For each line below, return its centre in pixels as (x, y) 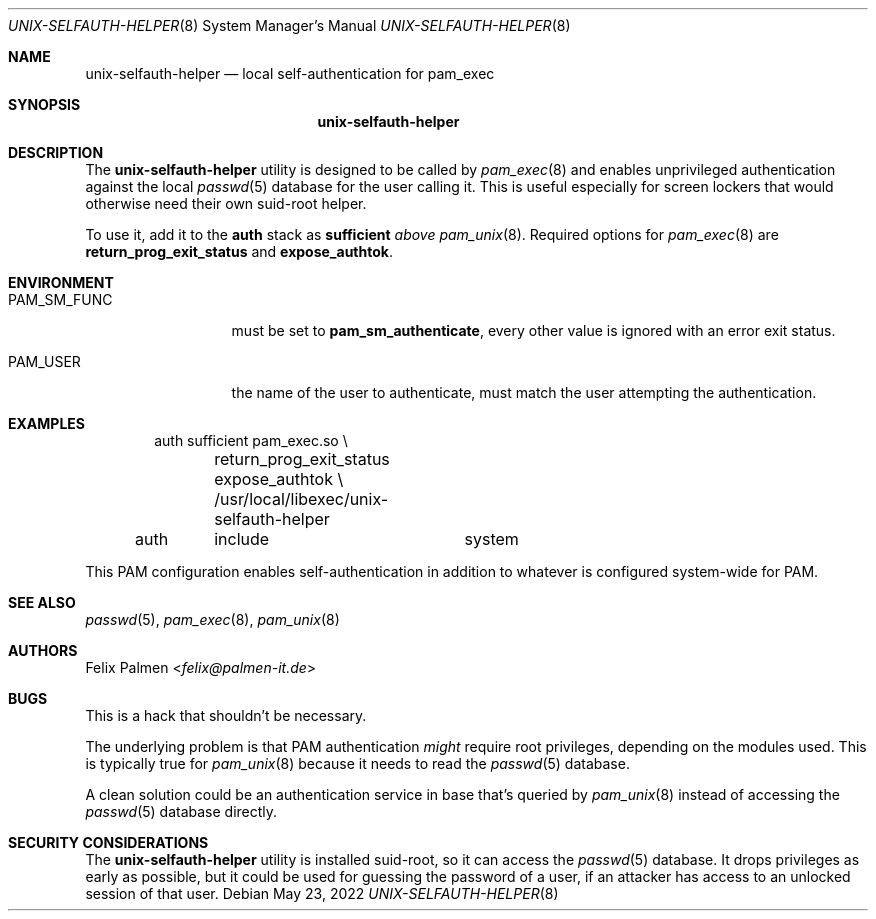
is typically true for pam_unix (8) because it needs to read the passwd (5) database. (357, 763)
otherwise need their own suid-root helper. (226, 203)
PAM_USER (44, 361)
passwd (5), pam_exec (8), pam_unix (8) (212, 619)
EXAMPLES (46, 423)
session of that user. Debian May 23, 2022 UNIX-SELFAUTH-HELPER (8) (322, 893)
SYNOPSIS (44, 104)
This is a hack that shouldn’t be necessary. (226, 715)
